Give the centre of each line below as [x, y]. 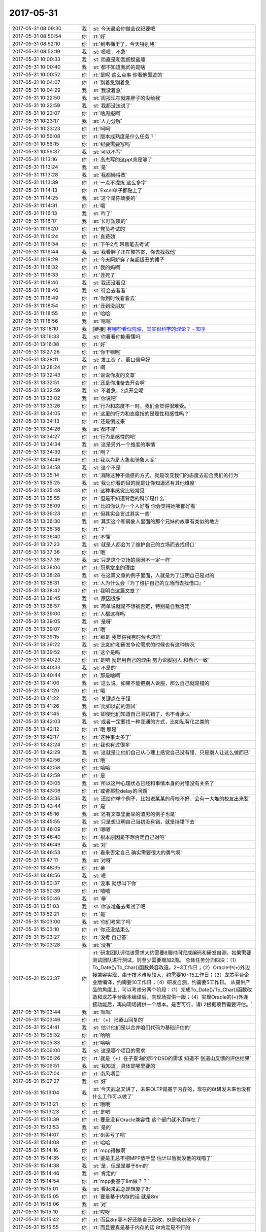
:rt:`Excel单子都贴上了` [118, 190]
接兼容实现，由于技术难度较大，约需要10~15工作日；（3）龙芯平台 [168, 975]
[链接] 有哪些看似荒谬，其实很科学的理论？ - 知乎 [149, 329]
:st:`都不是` [105, 429]
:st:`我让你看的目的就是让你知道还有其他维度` [144, 483]
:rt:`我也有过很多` [112, 745]
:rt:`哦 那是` [105, 729]
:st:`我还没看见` [110, 282]
